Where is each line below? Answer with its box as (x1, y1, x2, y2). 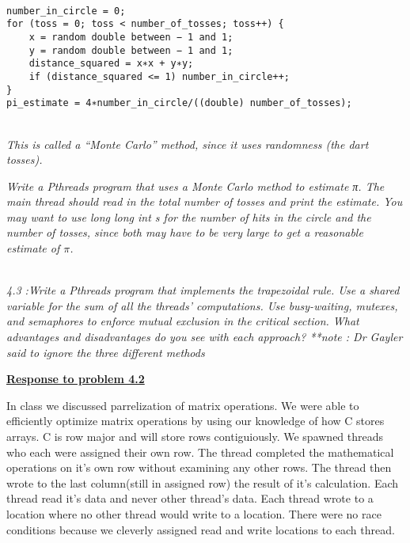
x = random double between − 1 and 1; (28, 31, 233, 43)
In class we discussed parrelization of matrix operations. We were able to (6, 397, 359, 413)
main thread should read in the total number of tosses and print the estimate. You (6, 193, 403, 210)
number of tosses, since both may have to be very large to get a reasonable (6, 224, 363, 241)
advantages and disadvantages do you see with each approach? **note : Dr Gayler (6, 328, 403, 345)
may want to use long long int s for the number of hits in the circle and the (6, 208, 371, 225)
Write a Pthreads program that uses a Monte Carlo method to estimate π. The (6, 177, 385, 194)
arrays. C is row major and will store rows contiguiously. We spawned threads (6, 428, 384, 444)
